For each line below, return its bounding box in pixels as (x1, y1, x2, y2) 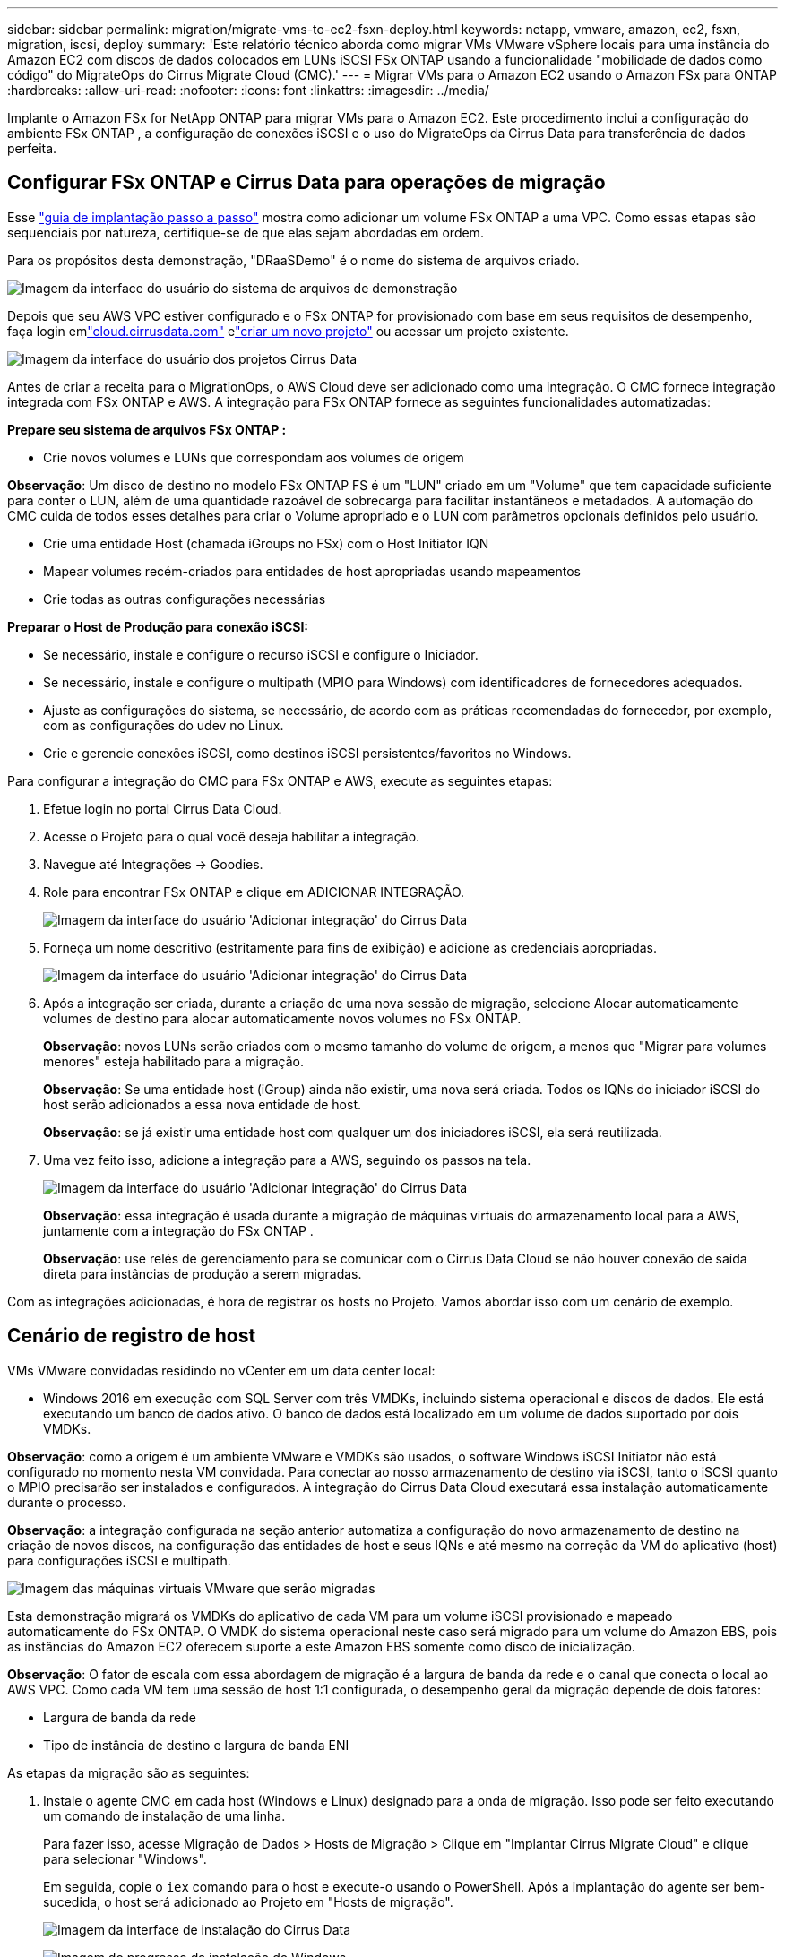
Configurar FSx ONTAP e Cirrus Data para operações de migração (7, 171, 606, 194)
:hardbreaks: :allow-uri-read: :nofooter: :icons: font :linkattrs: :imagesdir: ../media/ (7, 82, 489, 98)
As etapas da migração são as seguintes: (7, 1764, 250, 1780)
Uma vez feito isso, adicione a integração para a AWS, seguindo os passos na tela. (43, 1151, 531, 1168)
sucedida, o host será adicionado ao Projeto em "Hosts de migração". (43, 1893, 453, 1910)
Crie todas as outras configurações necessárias (43, 591, 326, 607)
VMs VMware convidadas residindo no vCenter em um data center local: (7, 1362, 436, 1378)
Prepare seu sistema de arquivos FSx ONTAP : (7, 421, 287, 437)
